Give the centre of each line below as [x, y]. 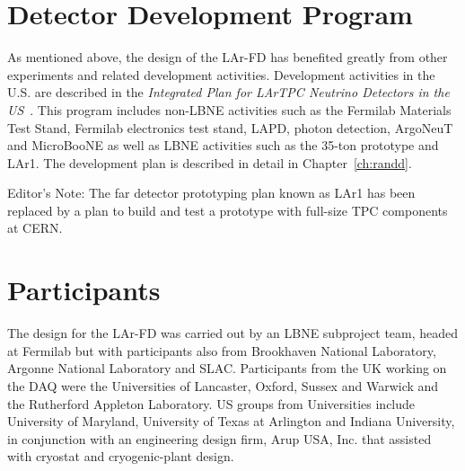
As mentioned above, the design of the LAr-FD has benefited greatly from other [228, 57]
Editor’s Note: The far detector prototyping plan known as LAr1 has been [211, 193]
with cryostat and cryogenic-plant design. [121, 456]
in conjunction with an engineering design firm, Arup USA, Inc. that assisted [219, 438]
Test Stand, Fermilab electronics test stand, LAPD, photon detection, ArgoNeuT [230, 127]
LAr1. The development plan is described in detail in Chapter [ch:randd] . [210, 162]
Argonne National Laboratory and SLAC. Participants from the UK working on [227, 368]
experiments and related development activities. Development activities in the [221, 74]
